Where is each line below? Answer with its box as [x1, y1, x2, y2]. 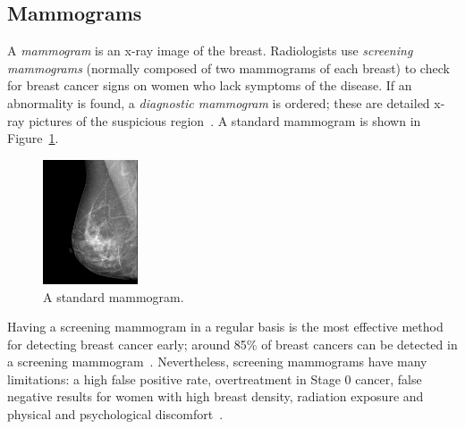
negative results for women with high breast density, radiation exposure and [7, 387, 424, 406]
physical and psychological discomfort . [7, 405, 224, 424]
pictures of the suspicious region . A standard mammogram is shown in [29, 111, 421, 130]
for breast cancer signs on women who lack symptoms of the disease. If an [7, 76, 412, 95]
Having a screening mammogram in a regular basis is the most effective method [7, 317, 444, 336]
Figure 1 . [7, 129, 59, 147]
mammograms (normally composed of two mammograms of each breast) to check [7, 58, 450, 77]
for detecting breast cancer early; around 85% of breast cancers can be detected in [7, 334, 458, 353]
